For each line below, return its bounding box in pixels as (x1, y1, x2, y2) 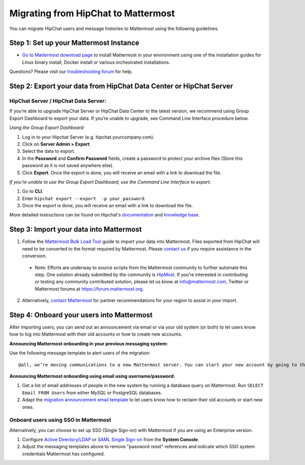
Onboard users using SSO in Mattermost (9, 417, 111, 424)
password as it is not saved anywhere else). (22, 162, 114, 169)
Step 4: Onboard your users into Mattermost (9, 311, 153, 319)
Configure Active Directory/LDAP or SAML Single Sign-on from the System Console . (22, 436, 199, 443)
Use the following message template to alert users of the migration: (9, 350, 150, 356)
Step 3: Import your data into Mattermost (9, 225, 142, 234)
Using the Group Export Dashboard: (9, 125, 85, 131)
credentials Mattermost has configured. (22, 451, 105, 457)
